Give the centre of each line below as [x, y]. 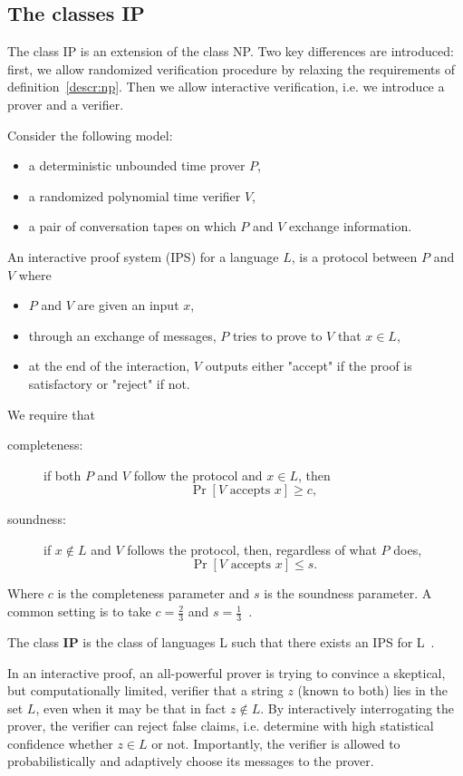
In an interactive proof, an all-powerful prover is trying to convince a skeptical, [227, 672]
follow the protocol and [198, 475]
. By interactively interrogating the [357, 708]
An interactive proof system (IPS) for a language [143, 256]
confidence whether [60, 743]
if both [63, 475]
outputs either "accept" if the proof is [309, 366]
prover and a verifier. [66, 104]
